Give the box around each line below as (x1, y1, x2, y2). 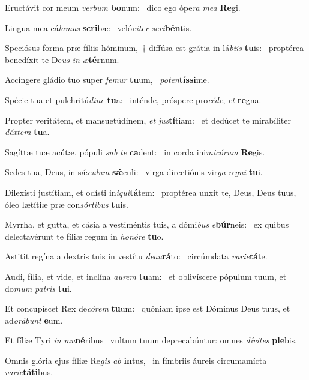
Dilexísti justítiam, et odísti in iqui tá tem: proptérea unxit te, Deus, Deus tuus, (5, 185, 296, 198)
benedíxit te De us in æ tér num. (5, 53, 119, 65)
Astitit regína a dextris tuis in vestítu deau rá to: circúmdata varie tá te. (5, 250, 268, 262)
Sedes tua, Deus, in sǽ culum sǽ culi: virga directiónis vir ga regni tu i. (5, 166, 263, 178)
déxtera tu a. (5, 125, 50, 138)
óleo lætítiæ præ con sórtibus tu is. (5, 198, 128, 210)
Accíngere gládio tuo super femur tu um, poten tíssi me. (5, 73, 209, 86)
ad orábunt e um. (5, 313, 63, 326)
